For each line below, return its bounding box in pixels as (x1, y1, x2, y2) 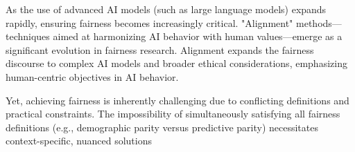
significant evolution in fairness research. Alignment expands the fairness (6, 42, 314, 57)
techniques (6, 29, 50, 44)
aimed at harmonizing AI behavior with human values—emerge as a (53, 29, 343, 44)
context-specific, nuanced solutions (6, 133, 153, 148)
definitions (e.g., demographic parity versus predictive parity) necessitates (6, 120, 318, 134)
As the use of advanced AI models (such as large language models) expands (6, 2, 327, 16)
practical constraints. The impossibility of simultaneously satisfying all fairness (6, 106, 340, 121)
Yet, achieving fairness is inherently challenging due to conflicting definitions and (6, 93, 349, 107)
